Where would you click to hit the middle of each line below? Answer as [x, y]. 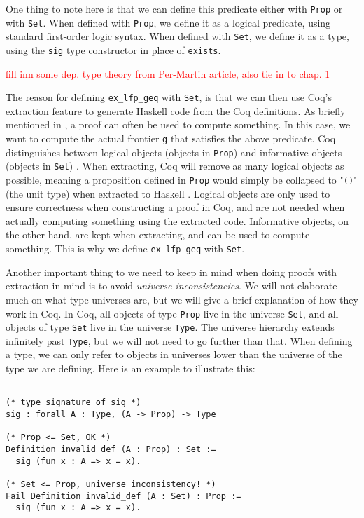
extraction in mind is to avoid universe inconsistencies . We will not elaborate [171, 286]
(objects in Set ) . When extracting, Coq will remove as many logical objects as [175, 166]
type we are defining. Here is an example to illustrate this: [131, 368]
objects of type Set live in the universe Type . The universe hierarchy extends [170, 327]
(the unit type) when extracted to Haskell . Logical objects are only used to [168, 193]
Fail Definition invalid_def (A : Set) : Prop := [124, 496]
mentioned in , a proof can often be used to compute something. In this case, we [178, 124]
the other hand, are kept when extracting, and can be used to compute [158, 234]
